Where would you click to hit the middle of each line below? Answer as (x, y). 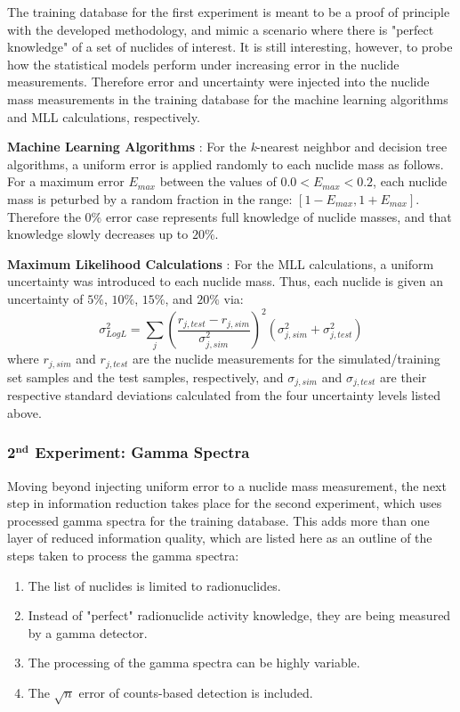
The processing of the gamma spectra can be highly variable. (194, 663)
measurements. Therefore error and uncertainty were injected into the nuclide (218, 82)
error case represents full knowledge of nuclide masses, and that (278, 216)
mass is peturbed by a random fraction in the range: (150, 198)
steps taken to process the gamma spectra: (123, 556)
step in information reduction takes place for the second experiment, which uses (225, 503)
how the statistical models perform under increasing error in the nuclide (203, 64)
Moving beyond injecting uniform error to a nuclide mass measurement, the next (227, 485)
